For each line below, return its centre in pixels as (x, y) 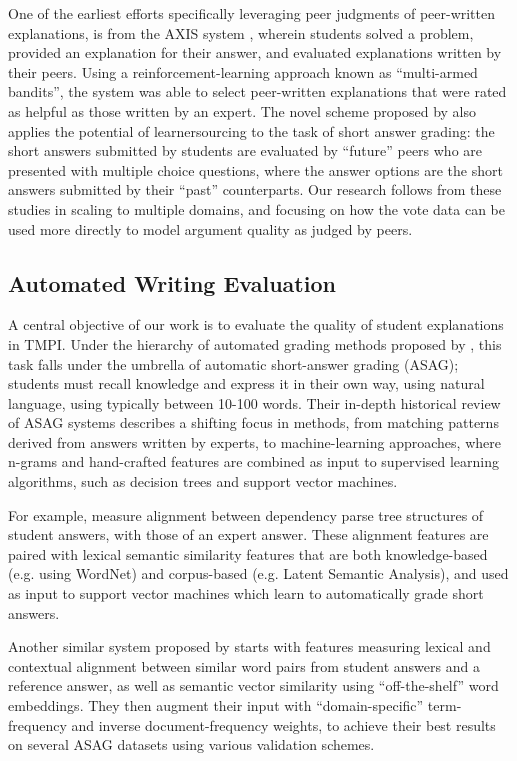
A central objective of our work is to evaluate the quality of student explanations (256, 324)
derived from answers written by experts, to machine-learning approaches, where (254, 441)
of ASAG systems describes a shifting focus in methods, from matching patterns (253, 422)
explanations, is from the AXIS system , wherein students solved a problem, (241, 32)
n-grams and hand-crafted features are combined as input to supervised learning (254, 461)
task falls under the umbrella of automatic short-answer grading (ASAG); (233, 363)
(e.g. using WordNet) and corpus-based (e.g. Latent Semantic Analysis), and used (258, 573)
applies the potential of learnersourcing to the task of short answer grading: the (251, 130)
